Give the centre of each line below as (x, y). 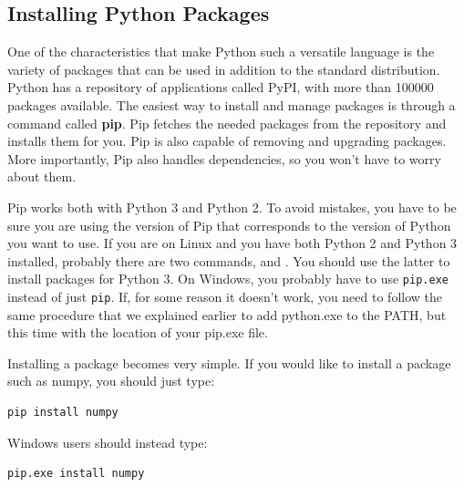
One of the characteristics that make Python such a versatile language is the (221, 52)
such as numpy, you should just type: (111, 381)
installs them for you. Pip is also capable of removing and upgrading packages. (227, 141)
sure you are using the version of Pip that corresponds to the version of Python (229, 225)
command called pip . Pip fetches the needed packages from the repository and (227, 123)
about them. (42, 176)
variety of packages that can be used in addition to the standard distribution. (224, 69)
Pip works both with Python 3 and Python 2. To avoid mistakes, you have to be (232, 207)
